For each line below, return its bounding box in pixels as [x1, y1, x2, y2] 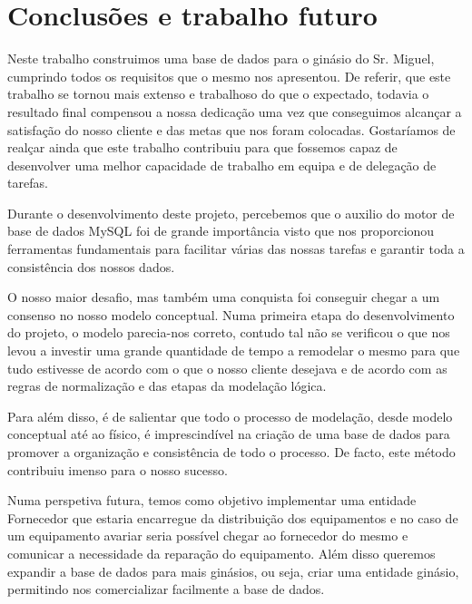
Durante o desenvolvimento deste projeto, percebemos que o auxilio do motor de [7, 203, 455, 222]
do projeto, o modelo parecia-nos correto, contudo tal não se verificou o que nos [7, 323, 450, 342]
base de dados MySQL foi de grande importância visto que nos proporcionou [7, 221, 435, 240]
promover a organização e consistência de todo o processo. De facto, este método [7, 443, 456, 461]
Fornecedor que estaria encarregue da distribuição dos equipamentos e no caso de [7, 508, 458, 527]
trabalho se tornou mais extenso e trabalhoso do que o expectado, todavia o [7, 84, 429, 103]
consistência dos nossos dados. [7, 257, 175, 276]
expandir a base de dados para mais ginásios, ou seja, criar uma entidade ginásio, [7, 561, 459, 580]
